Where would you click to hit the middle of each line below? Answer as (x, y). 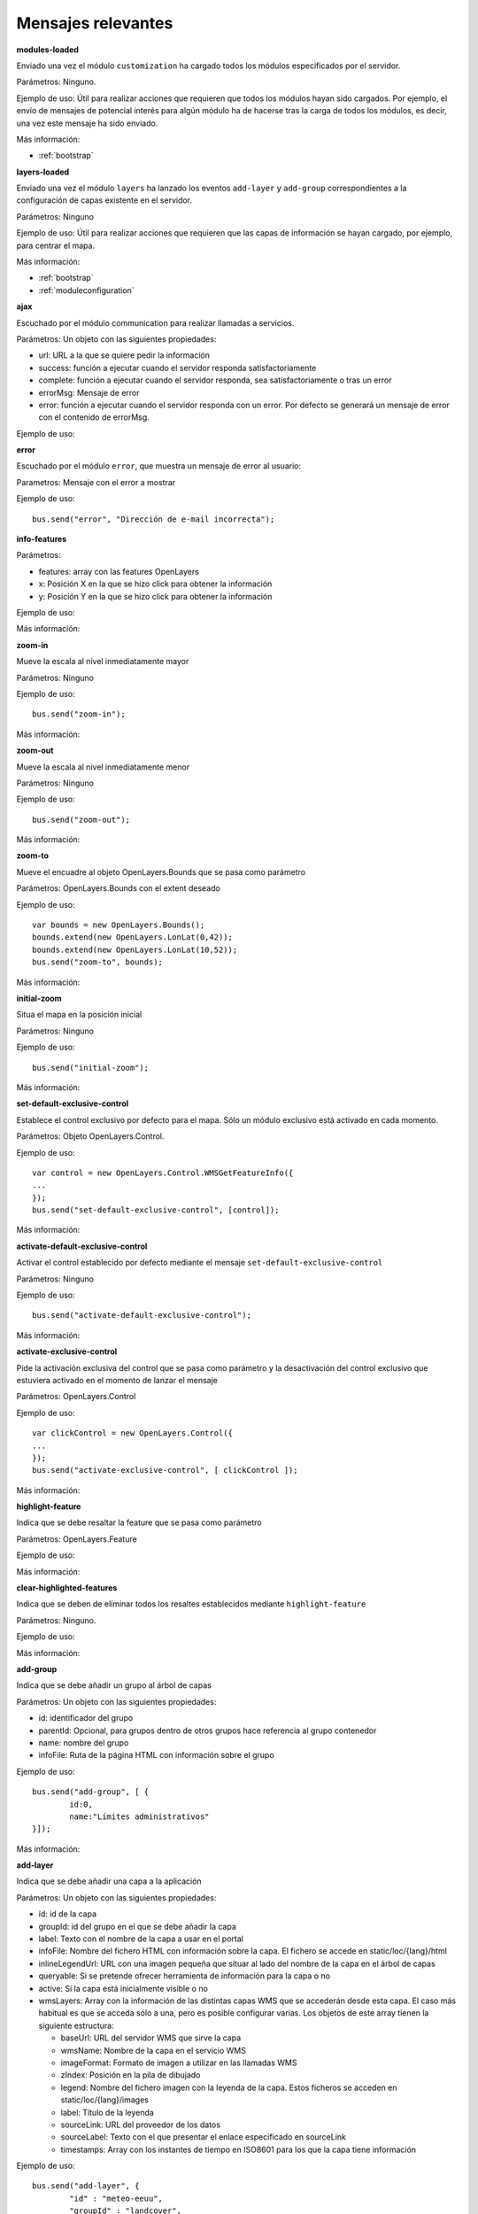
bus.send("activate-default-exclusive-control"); (142, 1316)
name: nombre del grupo (84, 1742)
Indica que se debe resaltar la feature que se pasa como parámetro (139, 1522)
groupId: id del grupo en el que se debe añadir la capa (137, 1926)
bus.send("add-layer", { (86, 2186)
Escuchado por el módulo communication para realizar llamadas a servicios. (155, 322)
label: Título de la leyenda (107, 2112)
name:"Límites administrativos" (139, 1816)
